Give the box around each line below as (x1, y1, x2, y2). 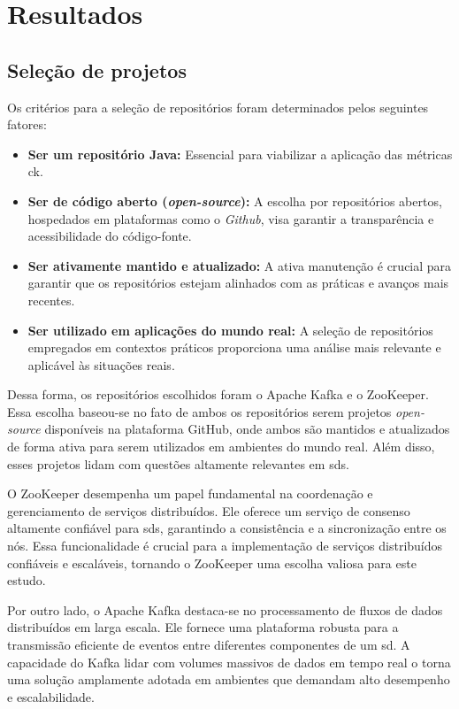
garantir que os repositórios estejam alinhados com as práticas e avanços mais (27, 274, 449, 292)
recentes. (27, 290, 75, 309)
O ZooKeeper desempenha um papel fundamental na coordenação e (7, 484, 373, 503)
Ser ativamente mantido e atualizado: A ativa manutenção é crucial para (27, 256, 452, 274)
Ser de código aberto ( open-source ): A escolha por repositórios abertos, (27, 191, 442, 210)
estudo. (7, 571, 46, 590)
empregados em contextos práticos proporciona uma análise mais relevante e (27, 338, 441, 357)
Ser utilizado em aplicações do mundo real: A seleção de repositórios (27, 320, 433, 339)
